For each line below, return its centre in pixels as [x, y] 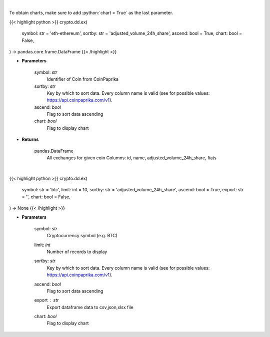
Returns [30, 139]
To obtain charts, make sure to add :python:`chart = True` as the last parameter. [91, 13]
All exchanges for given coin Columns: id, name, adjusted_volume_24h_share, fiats [132, 158]
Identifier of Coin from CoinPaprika [83, 79]
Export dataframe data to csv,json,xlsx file [90, 307]
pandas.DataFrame [54, 151]
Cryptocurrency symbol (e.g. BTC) [82, 236]
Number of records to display [77, 252]
